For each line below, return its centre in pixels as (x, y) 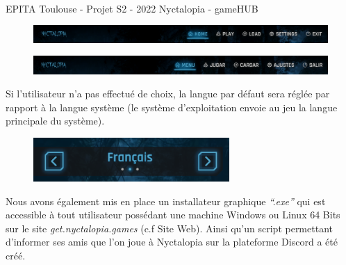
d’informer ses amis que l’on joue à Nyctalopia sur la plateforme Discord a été (172, 242)
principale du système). (55, 121)
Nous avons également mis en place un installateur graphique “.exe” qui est (166, 201)
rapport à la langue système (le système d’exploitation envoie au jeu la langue (172, 107)
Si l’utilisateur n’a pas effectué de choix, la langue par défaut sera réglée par (168, 94)
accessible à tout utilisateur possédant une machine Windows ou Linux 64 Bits (173, 215)
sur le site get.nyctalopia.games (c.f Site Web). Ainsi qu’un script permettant (169, 228)
